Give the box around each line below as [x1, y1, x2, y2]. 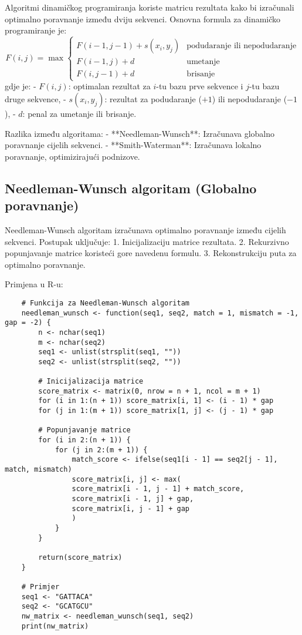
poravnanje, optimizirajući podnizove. [5, 150, 140, 162]
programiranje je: [5, 24, 67, 36]
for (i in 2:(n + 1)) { [38, 436, 131, 445]
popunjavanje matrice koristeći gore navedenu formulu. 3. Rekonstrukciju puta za [5, 247, 297, 259]
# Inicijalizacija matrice [38, 377, 144, 386]
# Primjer [21, 582, 60, 591]
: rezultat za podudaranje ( [104, 92, 202, 105]
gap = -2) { [5, 318, 51, 327]
